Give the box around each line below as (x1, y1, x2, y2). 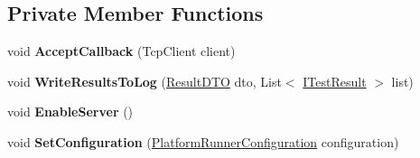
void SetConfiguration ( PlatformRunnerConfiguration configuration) (7, 132, 399, 151)
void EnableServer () (7, 102, 134, 121)
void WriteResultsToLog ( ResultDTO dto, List (7, 71, 282, 90)
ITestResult (303, 71, 367, 90)
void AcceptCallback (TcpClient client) (7, 42, 236, 60)
